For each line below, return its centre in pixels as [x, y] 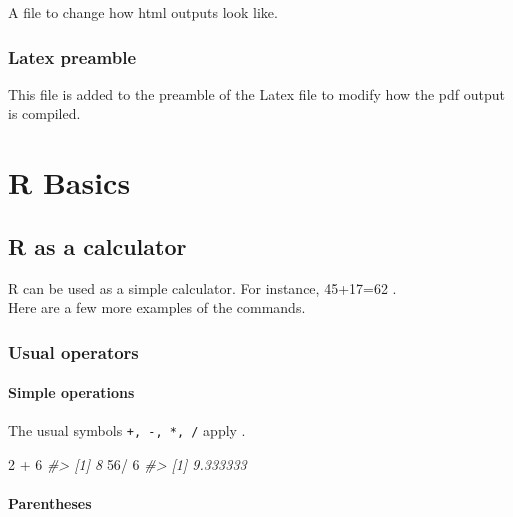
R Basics [69, 182]
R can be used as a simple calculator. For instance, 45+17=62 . [202, 287]
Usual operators [73, 351]
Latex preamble [72, 56]
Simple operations [71, 392]
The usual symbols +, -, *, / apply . [127, 430]
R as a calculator [97, 245]
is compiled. [44, 113]
